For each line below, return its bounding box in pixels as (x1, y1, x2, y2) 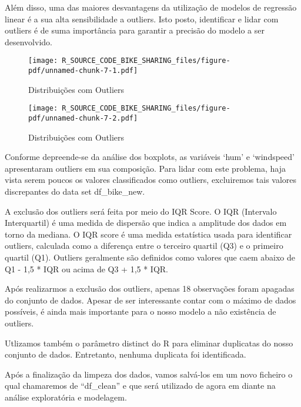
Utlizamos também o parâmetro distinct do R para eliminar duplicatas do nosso (5, 336, 293, 349)
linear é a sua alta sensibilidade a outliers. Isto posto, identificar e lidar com (5, 12, 279, 25)
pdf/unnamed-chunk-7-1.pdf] (28, 66, 138, 75)
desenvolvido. (5, 35, 52, 48)
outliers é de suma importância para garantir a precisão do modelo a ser (5, 24, 265, 36)
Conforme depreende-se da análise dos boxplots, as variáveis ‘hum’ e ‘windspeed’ (5, 151, 295, 163)
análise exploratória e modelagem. (5, 391, 127, 403)
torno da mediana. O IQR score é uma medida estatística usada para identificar (5, 228, 292, 240)
